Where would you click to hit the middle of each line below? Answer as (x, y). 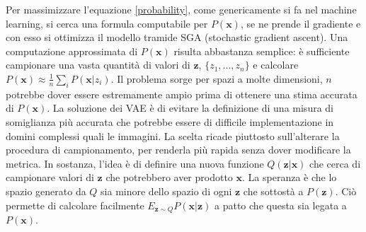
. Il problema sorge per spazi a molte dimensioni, (217, 78)
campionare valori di (50, 177)
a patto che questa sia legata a (281, 205)
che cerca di (335, 163)
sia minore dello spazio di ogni (166, 191)
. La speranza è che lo (290, 177)
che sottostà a (273, 191)
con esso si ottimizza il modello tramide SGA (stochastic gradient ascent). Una (177, 37)
